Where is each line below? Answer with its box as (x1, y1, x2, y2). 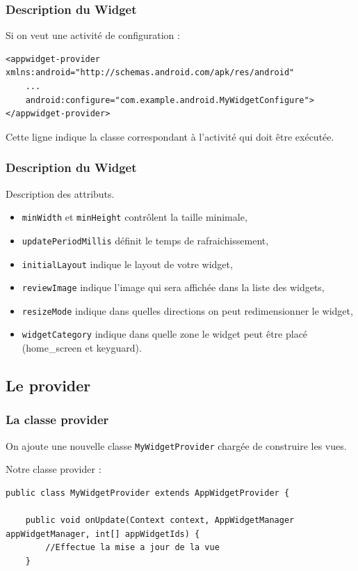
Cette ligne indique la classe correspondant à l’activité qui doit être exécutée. (6, 129, 334, 143)
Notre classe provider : (6, 462, 101, 476)
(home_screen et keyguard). (22, 341, 142, 355)
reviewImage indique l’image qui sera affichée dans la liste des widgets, (22, 280, 325, 295)
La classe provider (6, 411, 109, 428)
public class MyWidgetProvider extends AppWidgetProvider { (6, 487, 290, 498)
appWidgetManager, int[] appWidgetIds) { (6, 529, 200, 539)
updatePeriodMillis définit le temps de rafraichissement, (22, 233, 269, 247)
